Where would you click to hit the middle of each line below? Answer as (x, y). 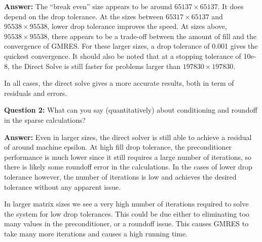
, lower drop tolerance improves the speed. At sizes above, (137, 26)
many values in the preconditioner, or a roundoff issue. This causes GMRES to (126, 223)
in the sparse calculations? (45, 119)
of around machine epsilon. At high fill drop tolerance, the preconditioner (118, 147)
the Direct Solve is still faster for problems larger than (96, 66)
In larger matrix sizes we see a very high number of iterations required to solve (126, 204)
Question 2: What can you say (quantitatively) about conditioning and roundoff (131, 110)
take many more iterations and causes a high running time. (96, 233)
